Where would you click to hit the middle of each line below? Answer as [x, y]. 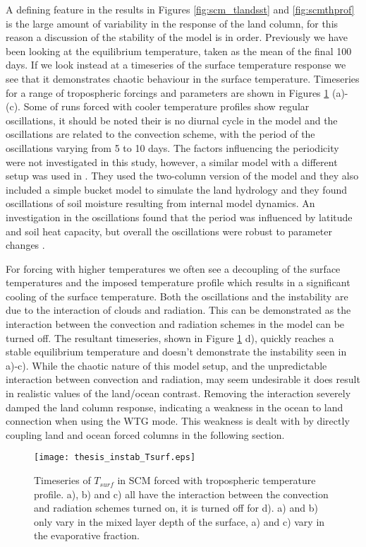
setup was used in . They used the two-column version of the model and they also [182, 176]
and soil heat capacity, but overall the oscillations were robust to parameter [169, 231]
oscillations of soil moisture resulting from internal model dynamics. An [160, 203]
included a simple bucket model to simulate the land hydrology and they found [177, 189]
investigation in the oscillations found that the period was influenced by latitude [179, 217]
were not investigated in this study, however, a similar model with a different [172, 161]
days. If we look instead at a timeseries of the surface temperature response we [176, 65]
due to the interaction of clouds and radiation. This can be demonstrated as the [178, 310]
